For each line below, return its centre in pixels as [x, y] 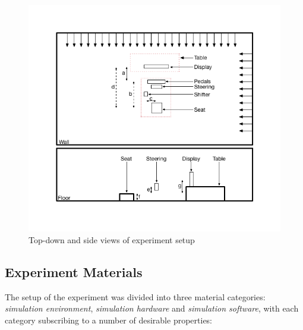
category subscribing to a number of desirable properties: [109, 320]
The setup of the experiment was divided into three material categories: [135, 296]
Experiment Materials [74, 272]
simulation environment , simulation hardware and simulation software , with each [152, 308]
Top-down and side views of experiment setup [112, 240]
